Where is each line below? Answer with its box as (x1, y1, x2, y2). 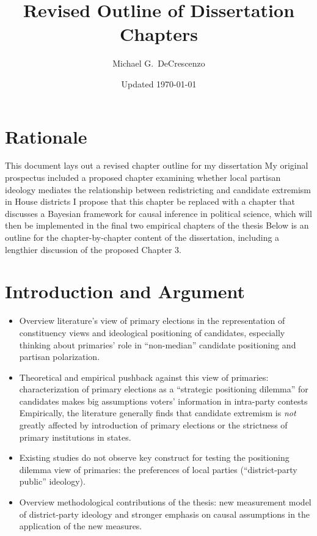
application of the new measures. (19, 519, 142, 532)
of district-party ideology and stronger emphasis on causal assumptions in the (19, 507, 310, 520)
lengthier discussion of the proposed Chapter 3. (5, 243, 182, 255)
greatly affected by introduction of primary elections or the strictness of (19, 419, 288, 431)
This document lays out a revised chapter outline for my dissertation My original (5, 159, 308, 172)
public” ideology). (19, 475, 86, 488)
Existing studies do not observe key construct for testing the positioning (19, 451, 290, 464)
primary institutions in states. (19, 430, 131, 443)
